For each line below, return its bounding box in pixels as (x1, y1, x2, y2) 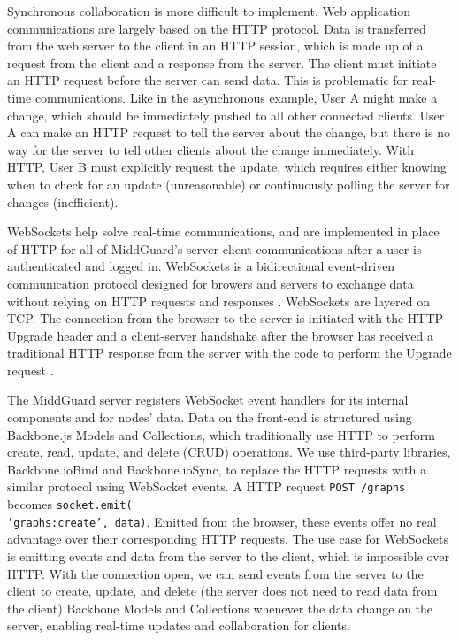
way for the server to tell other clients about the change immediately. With (7, 140, 414, 158)
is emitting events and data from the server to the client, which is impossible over (7, 547, 449, 565)
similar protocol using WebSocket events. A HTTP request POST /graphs (7, 477, 406, 496)
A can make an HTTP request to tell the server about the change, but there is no (7, 123, 451, 142)
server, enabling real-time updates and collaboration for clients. (7, 616, 350, 635)
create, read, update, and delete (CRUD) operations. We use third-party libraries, (7, 443, 451, 461)
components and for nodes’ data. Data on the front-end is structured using (7, 408, 412, 427)
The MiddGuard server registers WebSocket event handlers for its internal (7, 390, 409, 409)
